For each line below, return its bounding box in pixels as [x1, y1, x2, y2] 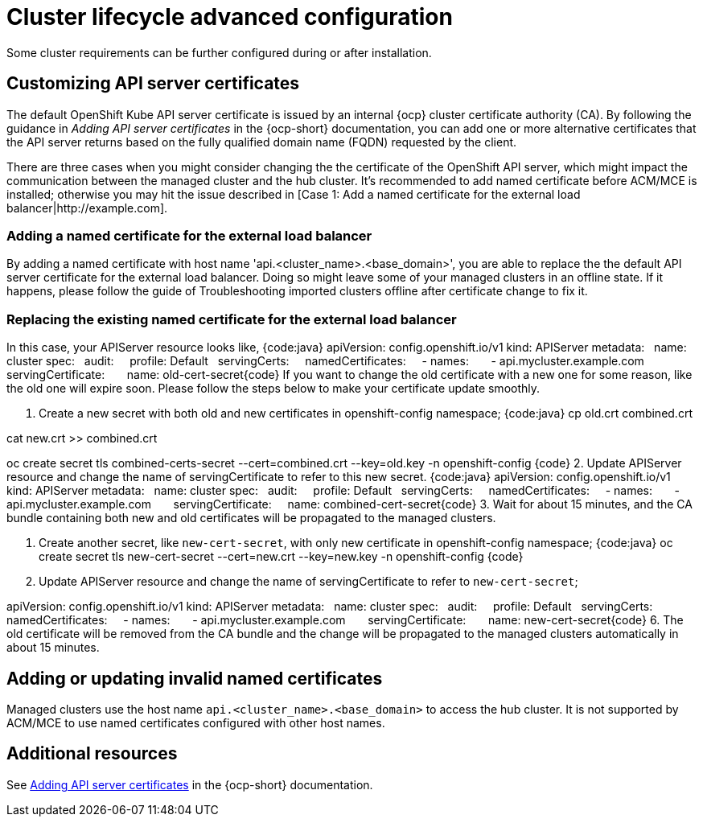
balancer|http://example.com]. [6, 200, 168, 215]
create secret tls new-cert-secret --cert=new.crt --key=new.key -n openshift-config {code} [39, 549, 524, 564]
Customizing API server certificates [6, 73, 300, 94]
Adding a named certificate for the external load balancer [6, 227, 372, 244]
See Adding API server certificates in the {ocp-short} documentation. [6, 777, 373, 792]
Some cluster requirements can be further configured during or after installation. [6, 45, 432, 60]
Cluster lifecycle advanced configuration [6, 3, 453, 31]
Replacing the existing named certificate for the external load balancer [6, 311, 457, 327]
